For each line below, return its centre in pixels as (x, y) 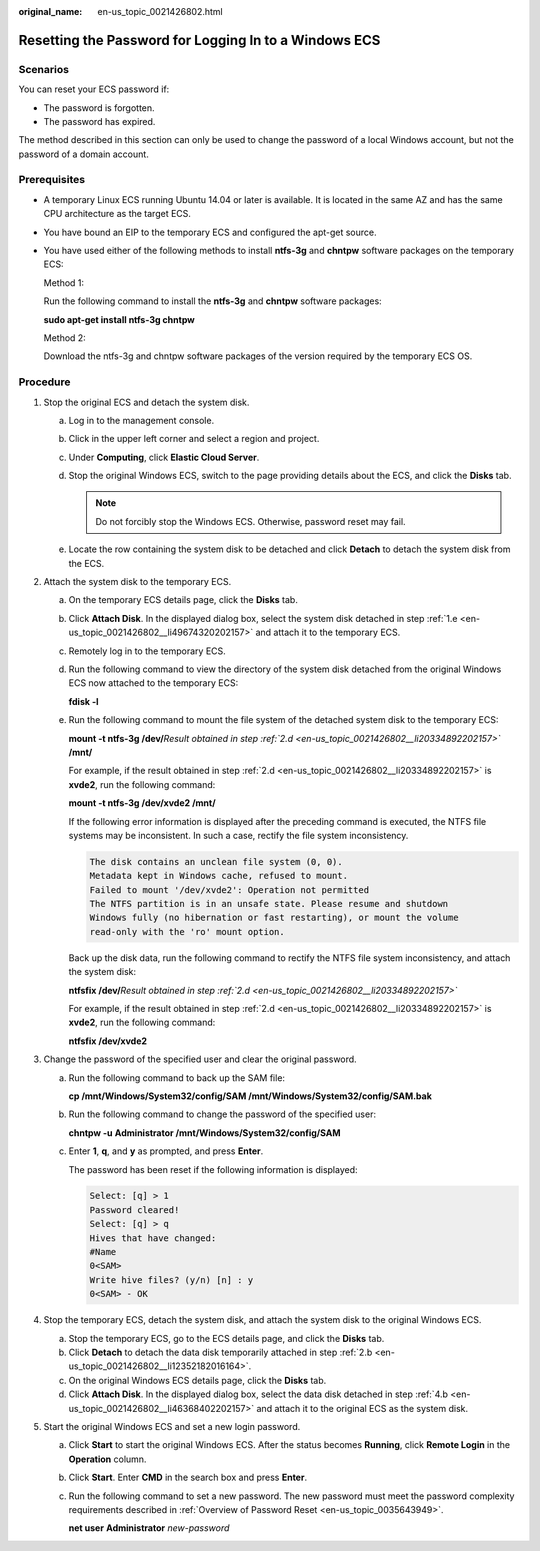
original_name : (50, 11)
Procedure (44, 382)
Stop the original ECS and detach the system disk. (146, 402)
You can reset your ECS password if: (94, 89)
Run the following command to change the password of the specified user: (222, 1114)
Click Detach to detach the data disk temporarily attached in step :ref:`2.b (220, 1352)
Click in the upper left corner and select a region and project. (194, 439)
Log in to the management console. (141, 420)
